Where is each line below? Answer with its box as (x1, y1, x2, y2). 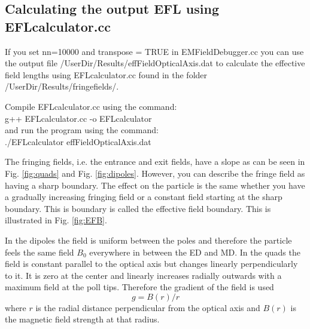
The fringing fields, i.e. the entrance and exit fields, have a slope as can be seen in (5, 155, 305, 168)
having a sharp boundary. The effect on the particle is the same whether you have (5, 179, 305, 191)
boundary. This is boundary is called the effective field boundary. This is (5, 202, 271, 214)
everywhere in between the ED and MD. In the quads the (89, 245, 300, 258)
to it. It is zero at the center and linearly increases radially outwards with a (5, 269, 282, 281)
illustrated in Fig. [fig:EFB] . (5, 214, 107, 226)
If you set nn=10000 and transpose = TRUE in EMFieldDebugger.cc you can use (5, 45, 304, 57)
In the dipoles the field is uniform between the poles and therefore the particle (5, 233, 292, 246)
